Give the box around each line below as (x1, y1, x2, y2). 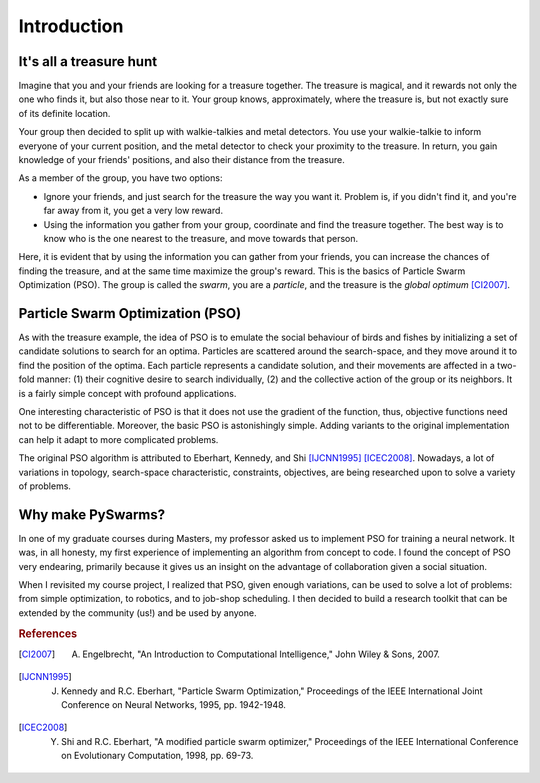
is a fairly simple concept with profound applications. (18, 387, 237, 399)
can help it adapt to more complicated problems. (18, 433, 219, 445)
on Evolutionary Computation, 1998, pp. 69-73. (61, 750, 254, 762)
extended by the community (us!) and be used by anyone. (18, 606, 257, 619)
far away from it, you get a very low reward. (43, 205, 224, 217)
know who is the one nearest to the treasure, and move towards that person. (43, 232, 359, 244)
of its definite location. (18, 107, 111, 119)
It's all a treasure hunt (18, 53, 158, 70)
